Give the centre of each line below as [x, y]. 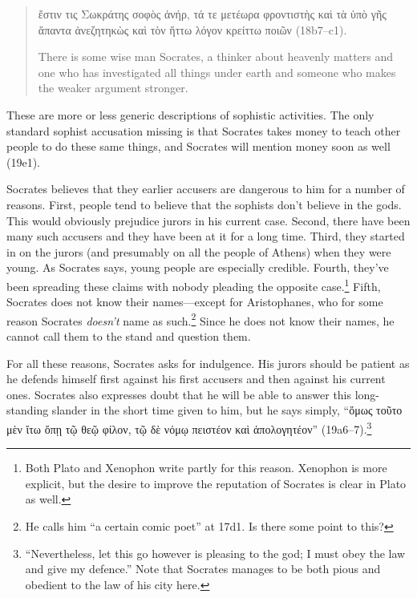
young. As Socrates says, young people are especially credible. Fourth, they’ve [198, 267]
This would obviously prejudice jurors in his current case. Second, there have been [208, 220]
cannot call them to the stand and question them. [129, 336]
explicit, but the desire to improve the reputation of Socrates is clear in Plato [216, 483]
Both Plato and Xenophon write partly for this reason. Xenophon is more [206, 468]
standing [28, 410]
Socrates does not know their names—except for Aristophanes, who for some [195, 302]
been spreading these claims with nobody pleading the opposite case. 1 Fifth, [194, 285]
